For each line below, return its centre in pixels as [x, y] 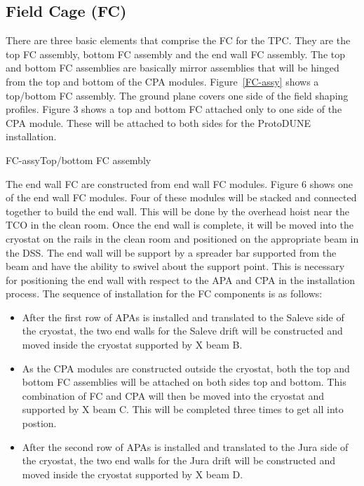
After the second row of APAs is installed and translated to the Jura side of [185, 446]
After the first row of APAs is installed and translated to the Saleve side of [183, 317]
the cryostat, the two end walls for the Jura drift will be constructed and [179, 460]
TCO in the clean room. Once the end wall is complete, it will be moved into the [180, 225]
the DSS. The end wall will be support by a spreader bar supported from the [171, 252]
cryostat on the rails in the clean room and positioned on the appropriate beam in [182, 238]
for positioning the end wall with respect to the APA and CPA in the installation [181, 279]
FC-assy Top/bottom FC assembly [79, 160]
